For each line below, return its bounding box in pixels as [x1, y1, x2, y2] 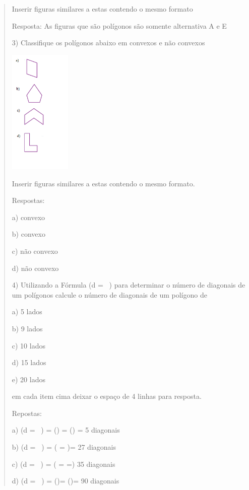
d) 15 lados [12, 357, 46, 368]
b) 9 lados [12, 323, 43, 333]
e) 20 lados [12, 374, 45, 384]
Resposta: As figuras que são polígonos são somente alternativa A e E [12, 20, 227, 31]
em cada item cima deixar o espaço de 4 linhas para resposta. [12, 391, 202, 401]
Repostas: [12, 407, 42, 418]
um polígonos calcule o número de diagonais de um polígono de [12, 289, 207, 300]
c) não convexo [12, 245, 58, 256]
